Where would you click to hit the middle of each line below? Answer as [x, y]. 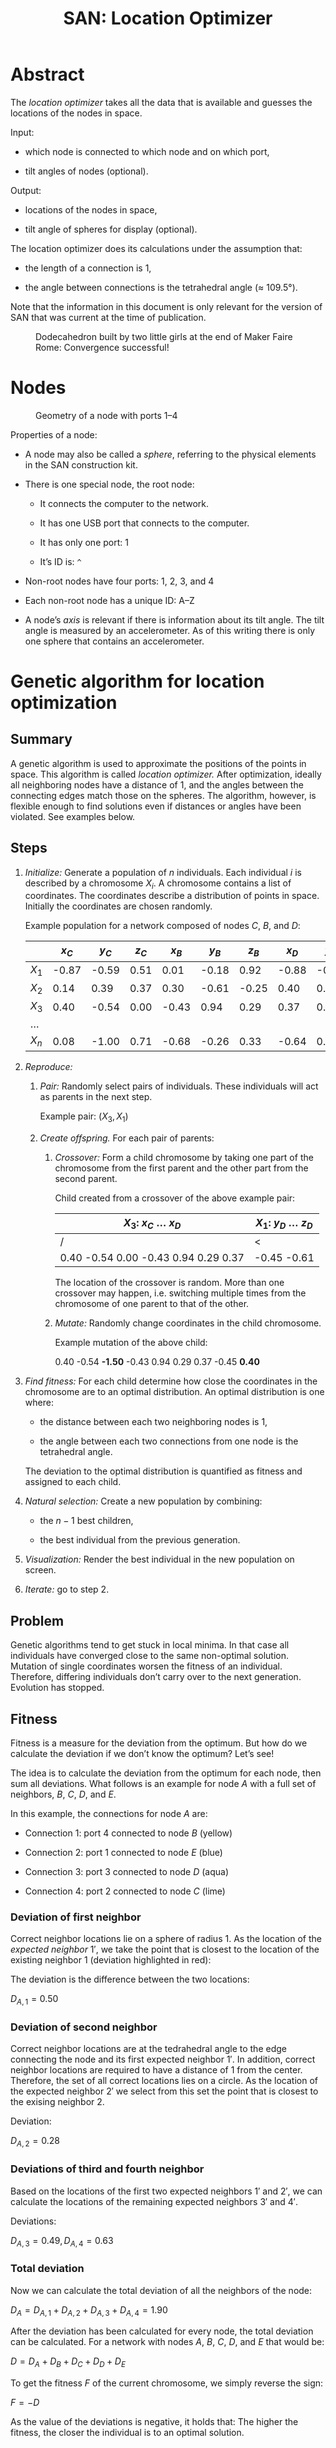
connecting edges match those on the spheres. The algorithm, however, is [163, 795]
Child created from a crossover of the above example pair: [175, 1198]
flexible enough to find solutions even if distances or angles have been [156, 806]
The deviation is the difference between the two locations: [130, 1979]
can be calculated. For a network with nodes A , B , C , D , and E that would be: [167, 2342]
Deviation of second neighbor [84, 2027]
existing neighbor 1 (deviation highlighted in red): [111, 1960]
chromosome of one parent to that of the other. [152, 1304]
